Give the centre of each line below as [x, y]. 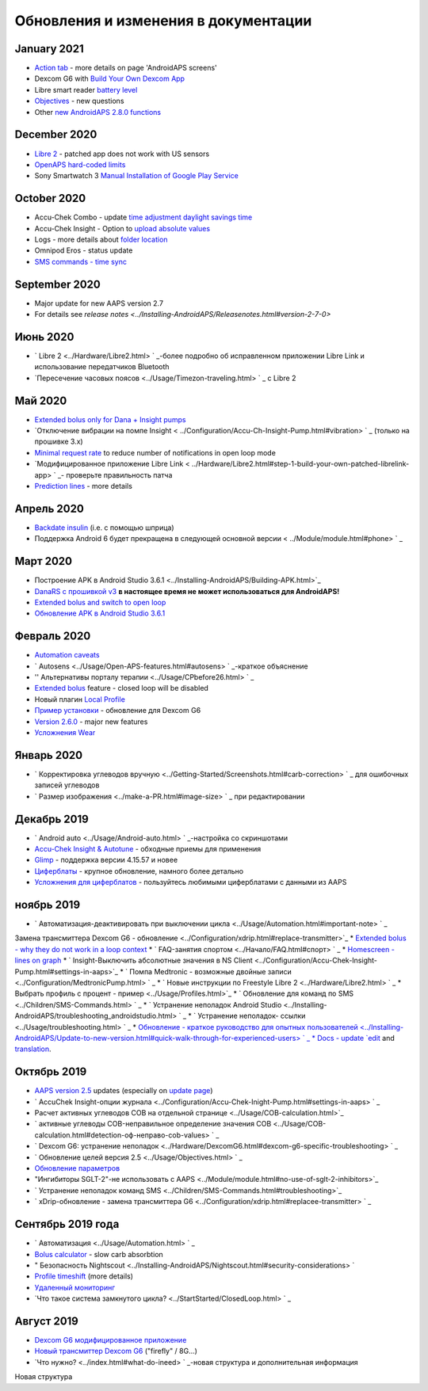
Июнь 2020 [44, 337]
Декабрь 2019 [52, 819]
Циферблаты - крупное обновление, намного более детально [139, 871]
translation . [33, 1049]
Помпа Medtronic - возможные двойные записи [211, 971]
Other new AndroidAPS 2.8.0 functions [98, 112]
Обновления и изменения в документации [163, 21]
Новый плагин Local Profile [80, 699]
